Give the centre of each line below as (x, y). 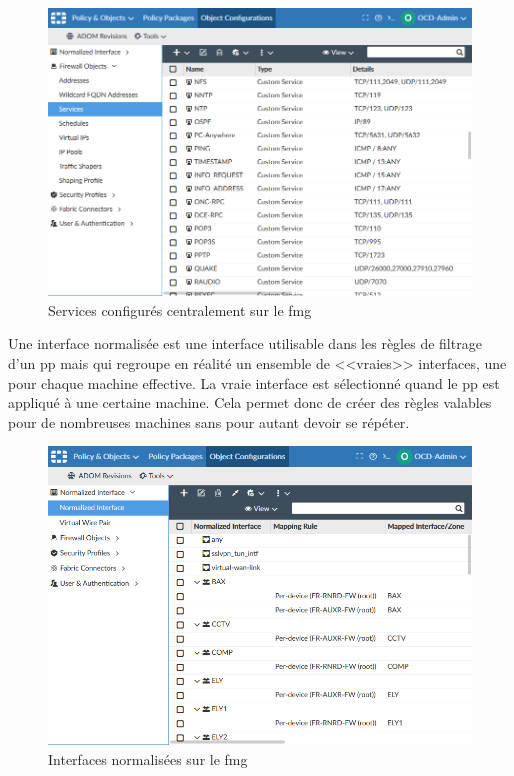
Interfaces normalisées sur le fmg (148, 758)
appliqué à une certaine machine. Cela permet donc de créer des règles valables (250, 402)
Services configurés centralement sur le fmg (180, 309)
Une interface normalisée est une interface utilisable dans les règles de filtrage (245, 343)
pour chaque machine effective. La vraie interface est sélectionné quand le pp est (254, 382)
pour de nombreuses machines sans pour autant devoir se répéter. (209, 421)
